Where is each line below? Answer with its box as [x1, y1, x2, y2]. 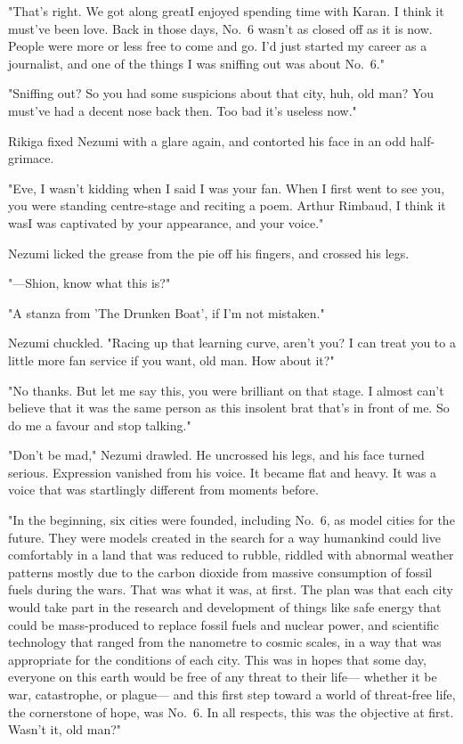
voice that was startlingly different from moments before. [8, 480, 319, 499]
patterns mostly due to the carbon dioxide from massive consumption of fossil [8, 562, 433, 581]
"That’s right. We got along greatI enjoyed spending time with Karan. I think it [8, 2, 444, 20]
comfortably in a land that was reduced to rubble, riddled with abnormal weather [8, 545, 454, 564]
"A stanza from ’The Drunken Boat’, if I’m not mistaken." [8, 303, 325, 322]
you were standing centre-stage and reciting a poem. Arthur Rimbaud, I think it [8, 196, 446, 215]
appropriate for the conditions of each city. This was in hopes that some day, [8, 650, 426, 668]
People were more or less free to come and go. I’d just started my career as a [8, 37, 427, 55]
